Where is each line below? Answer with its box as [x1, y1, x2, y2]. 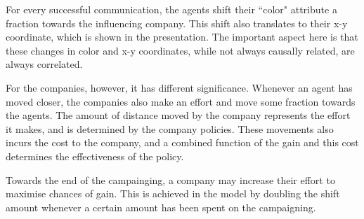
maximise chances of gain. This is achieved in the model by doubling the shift [6, 186, 340, 201]
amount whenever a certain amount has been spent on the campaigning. [6, 199, 316, 214]
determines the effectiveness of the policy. [6, 148, 184, 163]
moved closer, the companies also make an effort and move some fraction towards [6, 94, 356, 108]
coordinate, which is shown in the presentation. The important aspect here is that [6, 29, 358, 44]
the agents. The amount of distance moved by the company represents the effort [6, 108, 351, 122]
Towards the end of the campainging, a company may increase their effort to [6, 172, 335, 187]
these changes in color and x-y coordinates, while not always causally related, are [6, 43, 355, 57]
